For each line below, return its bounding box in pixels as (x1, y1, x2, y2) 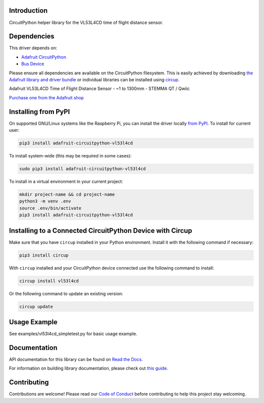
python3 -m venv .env (19, 199, 71, 204)
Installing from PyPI (9, 108, 70, 116)
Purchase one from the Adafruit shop (9, 94, 84, 100)
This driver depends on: (9, 45, 57, 51)
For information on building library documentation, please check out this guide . (9, 365, 168, 371)
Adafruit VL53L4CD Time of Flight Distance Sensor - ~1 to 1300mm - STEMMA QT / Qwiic (9, 86, 190, 91)
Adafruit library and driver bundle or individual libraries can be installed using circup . (9, 76, 180, 83)
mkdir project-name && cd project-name (19, 191, 115, 197)
